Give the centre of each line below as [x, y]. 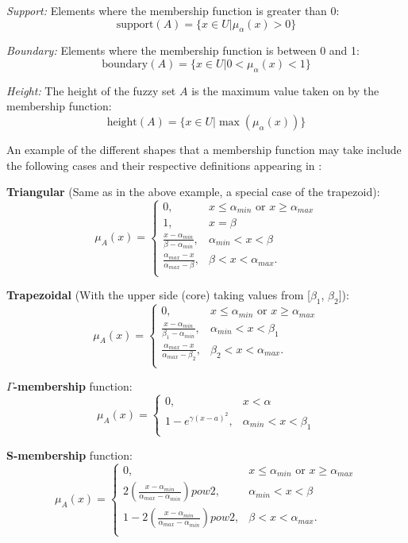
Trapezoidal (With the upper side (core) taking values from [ [158, 295]
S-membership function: [69, 454]
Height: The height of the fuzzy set [91, 90]
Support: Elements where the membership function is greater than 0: [173, 10]
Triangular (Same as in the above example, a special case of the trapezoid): [193, 192]
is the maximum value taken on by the [285, 90]
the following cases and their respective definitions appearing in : [164, 165]
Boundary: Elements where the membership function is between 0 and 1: [183, 50]
